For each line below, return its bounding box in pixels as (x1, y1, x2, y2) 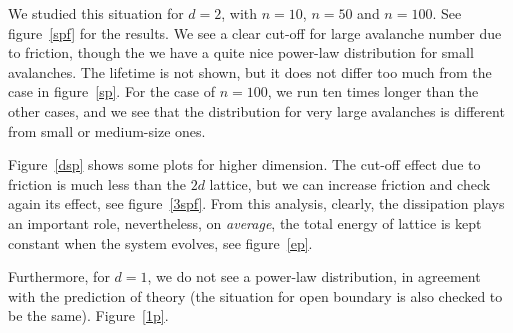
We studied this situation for (8, 3, 184, 23)
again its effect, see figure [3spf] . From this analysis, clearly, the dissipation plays (8, 193, 505, 214)
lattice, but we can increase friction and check (209, 173, 491, 194)
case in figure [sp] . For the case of (8, 81, 216, 102)
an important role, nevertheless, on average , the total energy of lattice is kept (8, 212, 482, 233)
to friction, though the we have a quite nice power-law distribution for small (8, 42, 474, 63)
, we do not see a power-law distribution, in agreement (147, 266, 481, 287)
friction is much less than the (8, 173, 186, 194)
